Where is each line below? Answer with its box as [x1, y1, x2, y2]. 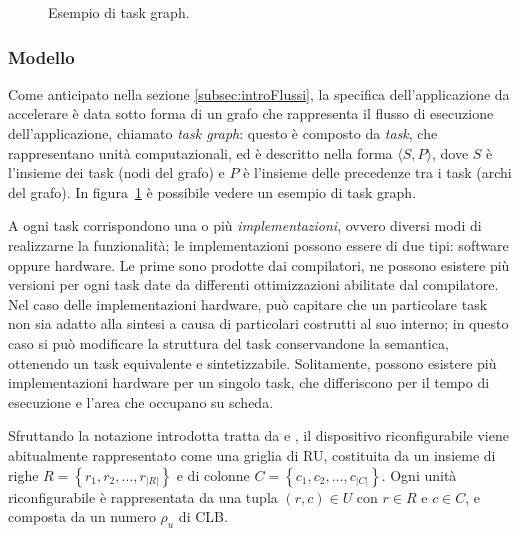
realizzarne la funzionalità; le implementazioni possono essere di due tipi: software [8, 234, 509, 255]
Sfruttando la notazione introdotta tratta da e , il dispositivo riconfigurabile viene [8, 425, 509, 446]
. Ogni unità [381, 464, 457, 485]
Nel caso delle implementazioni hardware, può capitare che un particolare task [8, 293, 488, 314]
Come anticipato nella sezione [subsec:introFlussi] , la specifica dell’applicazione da [8, 83, 510, 104]
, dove [431, 142, 469, 163]
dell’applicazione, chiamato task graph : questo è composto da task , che [8, 123, 438, 143]
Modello [8, 44, 75, 69]
